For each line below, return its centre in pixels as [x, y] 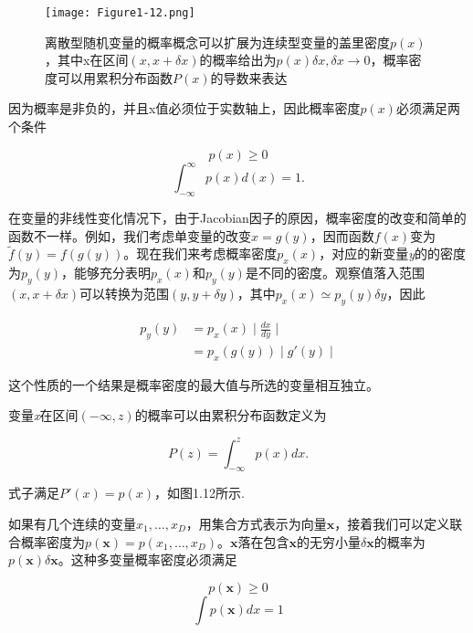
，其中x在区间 [87, 60]
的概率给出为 [238, 60]
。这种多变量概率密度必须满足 [147, 559]
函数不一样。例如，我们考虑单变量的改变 [130, 235]
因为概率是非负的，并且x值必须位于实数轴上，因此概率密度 [184, 108]
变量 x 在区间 [43, 415]
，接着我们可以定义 [392, 523]
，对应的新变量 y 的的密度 [392, 253]
